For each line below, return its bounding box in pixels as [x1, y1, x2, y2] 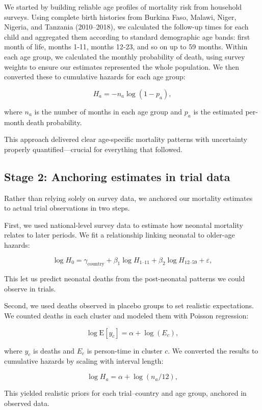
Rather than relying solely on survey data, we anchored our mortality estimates [4, 192, 253, 203]
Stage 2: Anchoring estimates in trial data [4, 168, 230, 184]
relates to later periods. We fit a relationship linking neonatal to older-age [4, 229, 235, 240]
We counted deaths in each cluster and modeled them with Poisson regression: [4, 310, 249, 321]
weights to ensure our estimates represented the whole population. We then [4, 61, 239, 72]
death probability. [26, 116, 82, 127]
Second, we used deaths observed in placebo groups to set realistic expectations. [4, 300, 254, 311]
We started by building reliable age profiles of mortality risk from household [4, 2, 242, 12]
